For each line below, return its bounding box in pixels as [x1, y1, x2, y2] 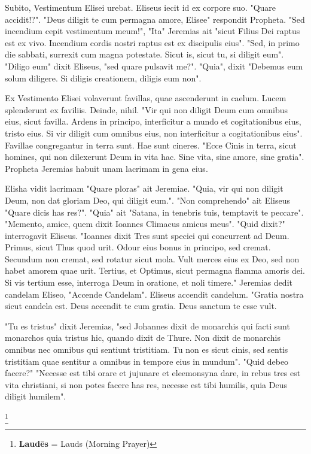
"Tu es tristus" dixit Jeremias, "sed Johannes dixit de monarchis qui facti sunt [5, 319, 290, 332]
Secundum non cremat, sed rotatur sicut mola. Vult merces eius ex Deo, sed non [5, 252, 300, 265]
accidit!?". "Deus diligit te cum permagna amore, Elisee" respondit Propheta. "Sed [5, 13, 305, 25]
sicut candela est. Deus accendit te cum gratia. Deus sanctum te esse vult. [5, 299, 277, 312]
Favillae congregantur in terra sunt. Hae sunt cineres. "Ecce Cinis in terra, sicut [5, 138, 297, 151]
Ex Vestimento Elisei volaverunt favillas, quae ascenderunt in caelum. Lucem [5, 92, 286, 104]
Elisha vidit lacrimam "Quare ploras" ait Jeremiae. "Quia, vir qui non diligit [5, 182, 283, 195]
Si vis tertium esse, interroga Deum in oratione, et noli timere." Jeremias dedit [5, 276, 292, 289]
